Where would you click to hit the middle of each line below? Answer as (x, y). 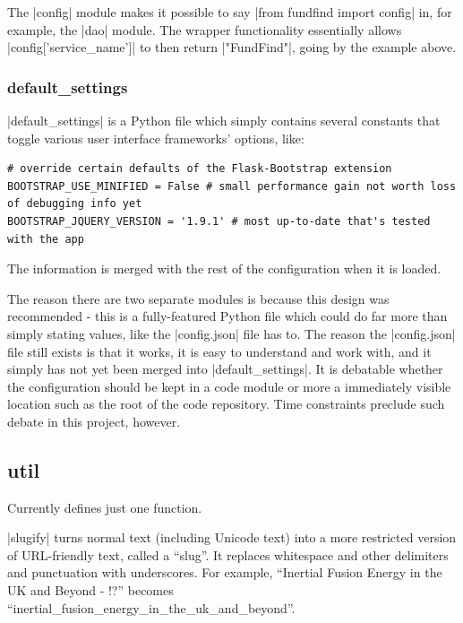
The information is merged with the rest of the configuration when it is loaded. (224, 268)
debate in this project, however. (94, 421)
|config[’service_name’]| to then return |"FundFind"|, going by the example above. (232, 47)
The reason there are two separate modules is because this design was (198, 298)
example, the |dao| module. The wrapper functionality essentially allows (205, 29)
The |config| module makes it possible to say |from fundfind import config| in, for (230, 12)
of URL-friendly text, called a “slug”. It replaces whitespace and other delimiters (228, 554)
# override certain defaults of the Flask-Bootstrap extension (200, 169)
